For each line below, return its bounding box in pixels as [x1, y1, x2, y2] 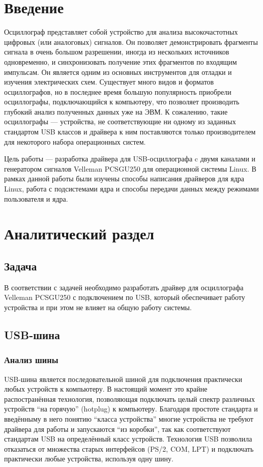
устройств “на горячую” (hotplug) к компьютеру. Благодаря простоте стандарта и [4, 403, 258, 414]
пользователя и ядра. [4, 193, 68, 204]
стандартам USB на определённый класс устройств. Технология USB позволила [4, 433, 252, 444]
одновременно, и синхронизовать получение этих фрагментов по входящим [4, 56, 237, 67]
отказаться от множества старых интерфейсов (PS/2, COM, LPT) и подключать [4, 443, 254, 454]
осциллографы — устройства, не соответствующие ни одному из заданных [4, 116, 236, 127]
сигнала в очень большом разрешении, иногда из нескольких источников [4, 46, 229, 57]
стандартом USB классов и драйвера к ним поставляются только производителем [4, 126, 256, 137]
